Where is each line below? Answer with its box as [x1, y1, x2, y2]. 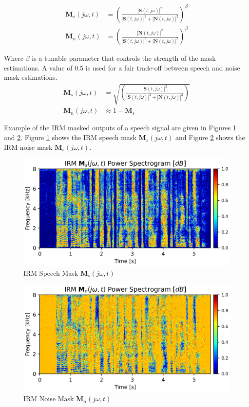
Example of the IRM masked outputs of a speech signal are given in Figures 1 [4, 123, 237, 133]
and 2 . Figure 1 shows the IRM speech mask [4, 132, 136, 142]
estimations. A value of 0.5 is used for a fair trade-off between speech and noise [4, 62, 240, 72]
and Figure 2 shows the [175, 132, 245, 142]
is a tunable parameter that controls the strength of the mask [32, 53, 216, 63]
